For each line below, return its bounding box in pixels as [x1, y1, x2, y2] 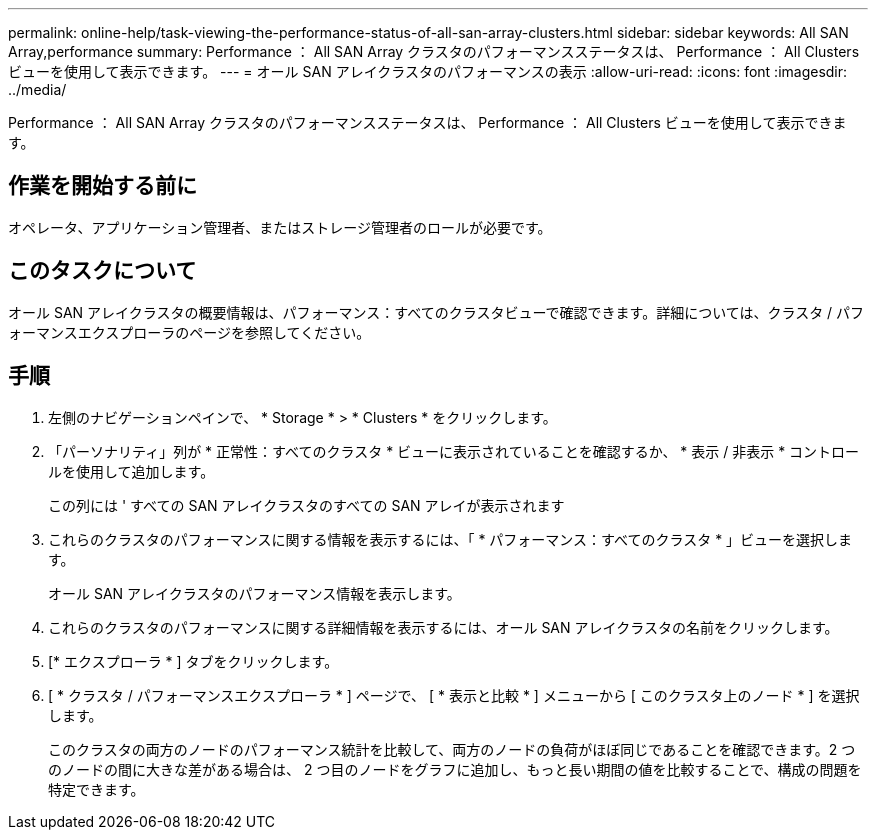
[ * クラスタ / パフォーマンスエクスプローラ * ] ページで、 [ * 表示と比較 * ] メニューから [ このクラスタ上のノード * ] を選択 [48, 686, 860, 704]
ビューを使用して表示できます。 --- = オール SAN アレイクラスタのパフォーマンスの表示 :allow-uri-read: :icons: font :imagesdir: [8, 63, 848, 80]
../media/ [8, 81, 67, 98]
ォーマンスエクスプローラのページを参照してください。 [8, 323, 371, 341]
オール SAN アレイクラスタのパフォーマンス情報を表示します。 [48, 584, 461, 602]
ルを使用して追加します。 [48, 462, 215, 480]
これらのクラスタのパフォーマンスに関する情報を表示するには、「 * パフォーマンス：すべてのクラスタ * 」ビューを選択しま [48, 530, 853, 548]
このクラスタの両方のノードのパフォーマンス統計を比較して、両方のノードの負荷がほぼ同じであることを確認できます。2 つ [48, 740, 856, 758]
